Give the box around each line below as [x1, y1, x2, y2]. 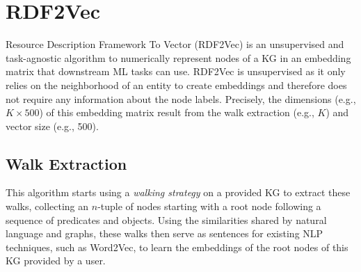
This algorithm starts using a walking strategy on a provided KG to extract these [6, 185, 351, 200]
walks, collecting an [6, 199, 89, 214]
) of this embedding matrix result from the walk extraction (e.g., [39, 105, 314, 120]
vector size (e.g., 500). [6, 118, 99, 133]
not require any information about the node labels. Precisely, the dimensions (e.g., [6, 91, 356, 106]
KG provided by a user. [6, 253, 106, 268]
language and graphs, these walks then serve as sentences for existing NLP [6, 226, 323, 241]
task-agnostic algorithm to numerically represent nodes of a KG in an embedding [6, 50, 351, 65]
